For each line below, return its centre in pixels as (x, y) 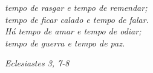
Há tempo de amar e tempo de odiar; (73, 31)
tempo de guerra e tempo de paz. (65, 43)
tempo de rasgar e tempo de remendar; (76, 7)
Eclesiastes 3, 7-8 (37, 63)
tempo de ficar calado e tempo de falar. (77, 19)
